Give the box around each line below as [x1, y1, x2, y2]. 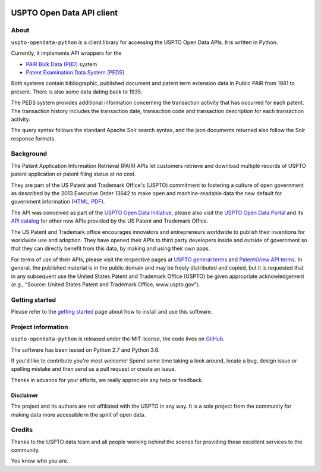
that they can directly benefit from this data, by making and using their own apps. [11, 245, 210, 252]
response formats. [11, 135, 56, 142]
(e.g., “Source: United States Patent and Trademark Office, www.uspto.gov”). [11, 280, 200, 288]
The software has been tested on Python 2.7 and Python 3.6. [11, 346, 160, 354]
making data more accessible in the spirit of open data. [11, 411, 146, 418]
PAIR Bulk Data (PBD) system [26, 60, 97, 68]
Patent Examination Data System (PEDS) [26, 68, 125, 76]
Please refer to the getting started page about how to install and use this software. [11, 308, 213, 315]
